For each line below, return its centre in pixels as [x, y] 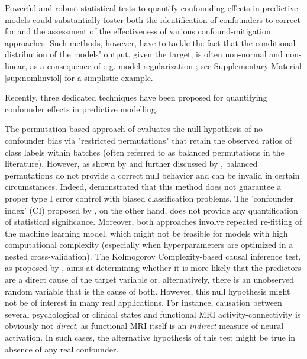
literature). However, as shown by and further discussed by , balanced [131, 164]
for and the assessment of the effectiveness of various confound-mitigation [138, 31]
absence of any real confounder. [62, 349]
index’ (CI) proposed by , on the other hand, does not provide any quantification [151, 210]
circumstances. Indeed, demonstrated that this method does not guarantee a [143, 187]
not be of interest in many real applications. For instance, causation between [143, 303]
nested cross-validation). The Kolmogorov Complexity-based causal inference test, [153, 256]
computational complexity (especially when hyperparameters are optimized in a [149, 245]
